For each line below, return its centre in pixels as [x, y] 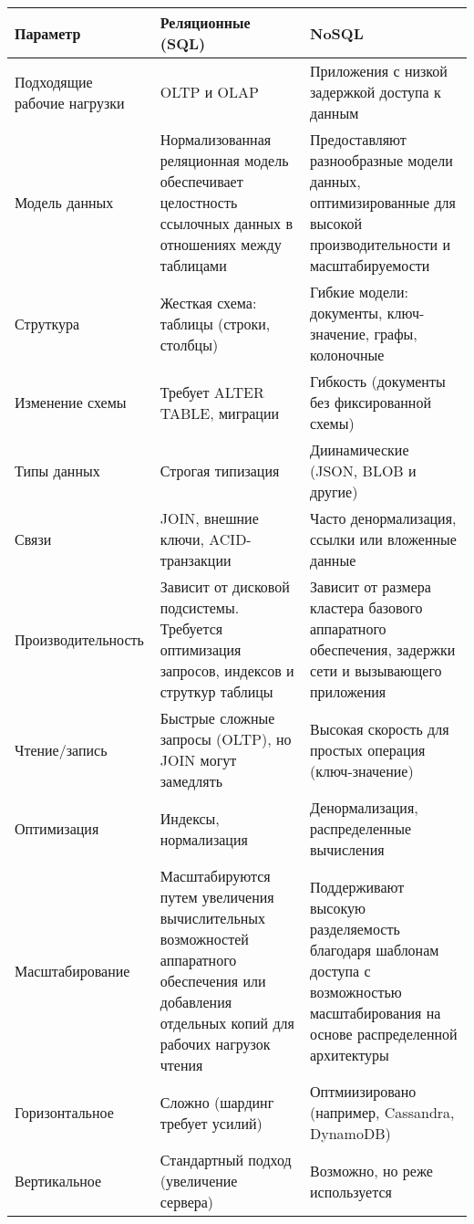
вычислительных [213, 918]
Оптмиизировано [363, 1091]
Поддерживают [357, 886]
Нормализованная [216, 139]
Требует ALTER [212, 392]
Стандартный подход [226, 1160]
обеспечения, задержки [383, 649]
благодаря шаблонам [375, 949]
